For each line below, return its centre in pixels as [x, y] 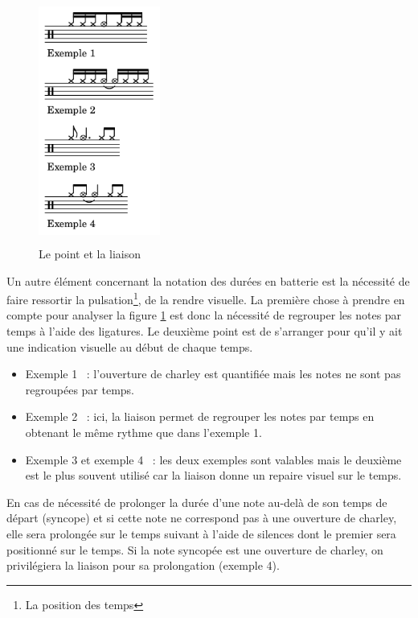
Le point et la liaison [90, 253]
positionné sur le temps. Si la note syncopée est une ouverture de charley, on [195, 549]
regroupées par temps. [80, 389]
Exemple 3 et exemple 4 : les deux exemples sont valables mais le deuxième [213, 459]
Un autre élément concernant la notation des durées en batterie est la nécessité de [208, 280]
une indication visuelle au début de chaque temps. [130, 346]
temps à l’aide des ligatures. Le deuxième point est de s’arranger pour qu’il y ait [205, 330]
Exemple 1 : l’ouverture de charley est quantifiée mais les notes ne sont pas [213, 374]
